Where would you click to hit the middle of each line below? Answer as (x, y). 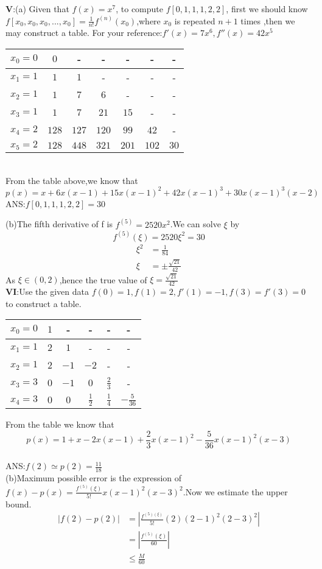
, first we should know (267, 9)
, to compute (139, 9)
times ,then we (268, 20)
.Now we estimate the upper (235, 491)
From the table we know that (60, 424)
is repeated (195, 20)
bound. (19, 504)
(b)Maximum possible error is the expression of (94, 478)
